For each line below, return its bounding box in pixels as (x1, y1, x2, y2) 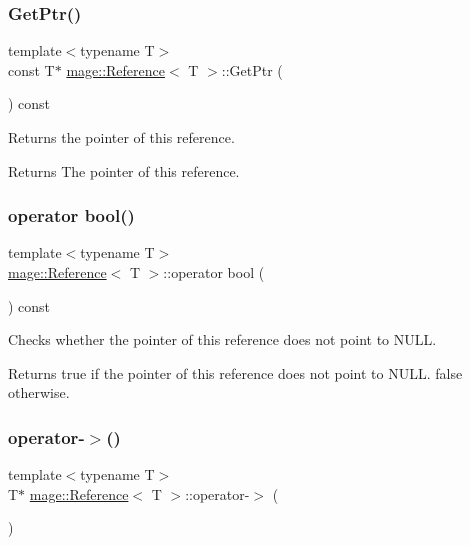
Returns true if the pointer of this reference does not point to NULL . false (8, 362, 463, 383)
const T (8, 59, 55, 80)
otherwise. (8, 382, 70, 403)
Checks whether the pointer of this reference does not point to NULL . (8, 329, 437, 350)
